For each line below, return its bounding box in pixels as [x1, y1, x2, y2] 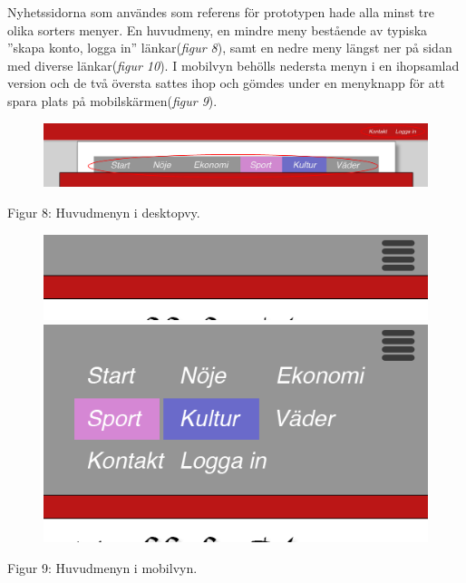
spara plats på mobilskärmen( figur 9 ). [7, 91, 218, 110]
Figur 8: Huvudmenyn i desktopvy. [7, 202, 200, 221]
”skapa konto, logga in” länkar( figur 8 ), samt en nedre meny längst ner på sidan [7, 38, 452, 57]
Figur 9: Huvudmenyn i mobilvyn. [7, 558, 198, 577]
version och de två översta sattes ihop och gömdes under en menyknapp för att [7, 73, 445, 92]
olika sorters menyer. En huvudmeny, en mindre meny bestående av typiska [7, 20, 428, 39]
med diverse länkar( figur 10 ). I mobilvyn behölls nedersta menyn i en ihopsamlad [7, 55, 460, 74]
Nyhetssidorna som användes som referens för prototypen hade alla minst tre [7, 3, 434, 21]
